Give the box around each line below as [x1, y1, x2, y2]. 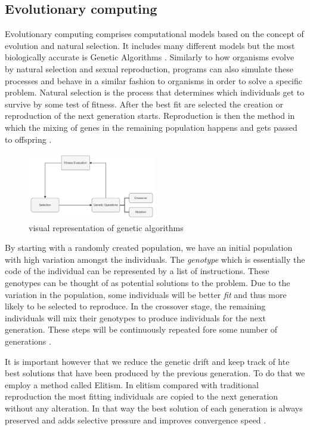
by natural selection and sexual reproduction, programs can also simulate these [5, 62, 294, 75]
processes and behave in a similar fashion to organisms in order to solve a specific [5, 74, 303, 87]
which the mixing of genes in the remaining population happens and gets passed [5, 121, 297, 133]
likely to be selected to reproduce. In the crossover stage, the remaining [5, 300, 266, 312]
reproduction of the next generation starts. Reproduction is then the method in [5, 109, 295, 122]
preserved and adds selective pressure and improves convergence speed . [5, 413, 266, 426]
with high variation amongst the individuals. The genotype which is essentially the [5, 253, 305, 265]
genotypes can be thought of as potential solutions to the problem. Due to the [5, 277, 290, 289]
